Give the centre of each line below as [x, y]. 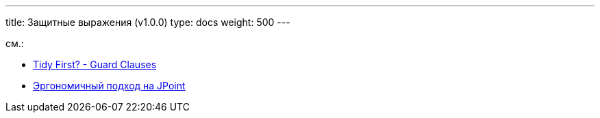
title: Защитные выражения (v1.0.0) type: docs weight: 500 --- [148, 22]
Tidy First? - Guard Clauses [95, 64]
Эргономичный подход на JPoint [109, 86]
